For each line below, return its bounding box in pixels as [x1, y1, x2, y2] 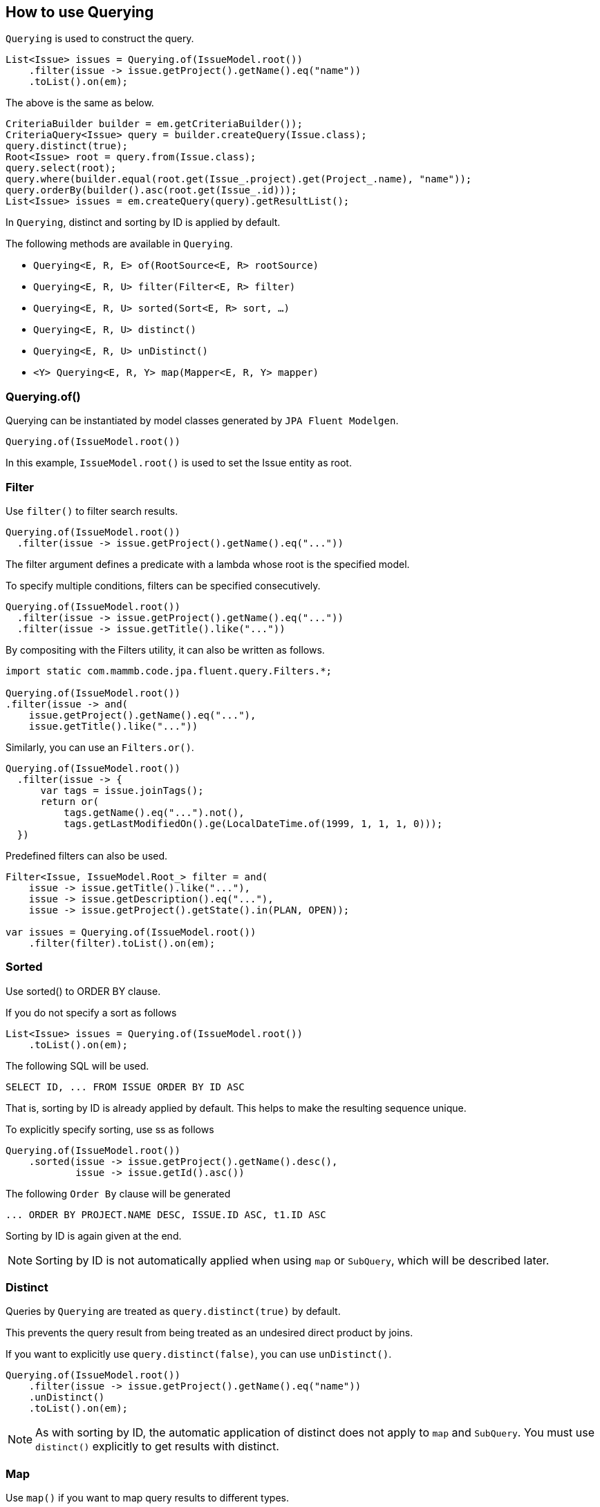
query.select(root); [6, 162, 117, 174]
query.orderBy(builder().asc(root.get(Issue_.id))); [6, 184, 297, 196]
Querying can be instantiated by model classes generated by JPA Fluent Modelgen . [6, 415, 399, 427]
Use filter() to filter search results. [6, 504, 178, 517]
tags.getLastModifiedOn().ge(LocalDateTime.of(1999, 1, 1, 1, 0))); [64, 817, 443, 829]
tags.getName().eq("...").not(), [64, 806, 245, 818]
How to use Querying [6, 3, 154, 21]
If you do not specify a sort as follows [6, 1006, 177, 1018]
